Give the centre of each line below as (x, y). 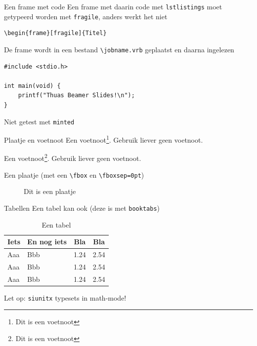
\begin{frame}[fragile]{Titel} (55, 33)
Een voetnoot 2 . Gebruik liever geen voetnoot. (73, 157)
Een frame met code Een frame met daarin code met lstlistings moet (113, 6)
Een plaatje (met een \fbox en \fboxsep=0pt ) (74, 174)
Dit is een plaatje (50, 191)
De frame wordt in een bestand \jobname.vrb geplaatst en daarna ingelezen (119, 49)
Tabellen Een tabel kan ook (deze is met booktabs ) (82, 208)
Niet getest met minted (39, 121)
